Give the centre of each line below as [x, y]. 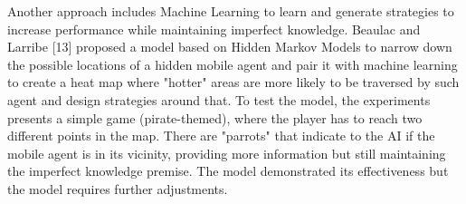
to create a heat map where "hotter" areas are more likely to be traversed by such [233, 82]
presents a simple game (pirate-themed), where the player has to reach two [215, 117]
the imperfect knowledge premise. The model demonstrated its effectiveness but [228, 171]
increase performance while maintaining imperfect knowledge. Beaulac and [214, 29]
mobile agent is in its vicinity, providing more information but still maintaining [227, 153]
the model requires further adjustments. [118, 188]
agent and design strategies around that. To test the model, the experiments [219, 99]
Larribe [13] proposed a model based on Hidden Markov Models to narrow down [230, 47]
